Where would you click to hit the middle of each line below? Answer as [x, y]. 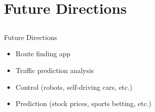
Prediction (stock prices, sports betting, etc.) [83, 103]
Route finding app [43, 54]
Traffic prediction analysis [55, 70]
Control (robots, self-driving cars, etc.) [74, 87]
